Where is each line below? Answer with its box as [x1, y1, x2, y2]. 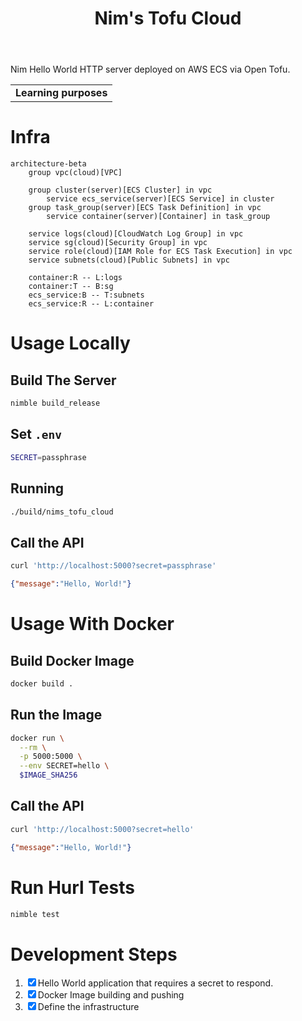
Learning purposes [15, 86, 108, 100]
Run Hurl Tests [10, 876, 135, 899]
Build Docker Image [10, 652, 135, 669]
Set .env [10, 426, 62, 443]
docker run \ [10, 733, 65, 743]
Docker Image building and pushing [37, 989, 185, 1001]
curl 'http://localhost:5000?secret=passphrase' [10, 561, 217, 571]
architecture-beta [10, 159, 87, 169]
